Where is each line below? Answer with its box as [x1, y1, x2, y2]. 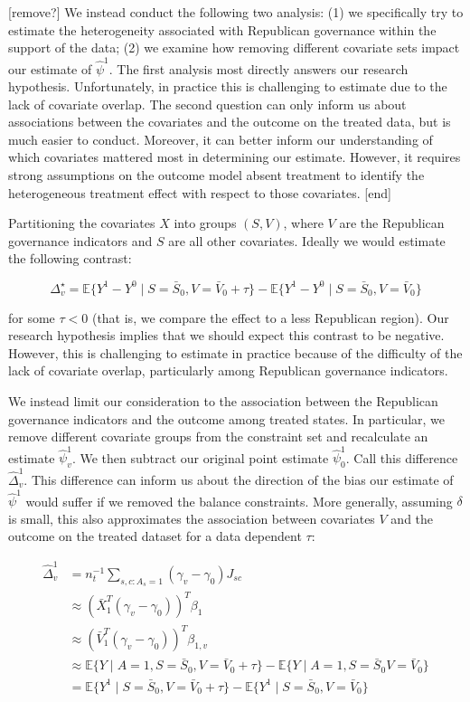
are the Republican [339, 213, 445, 232]
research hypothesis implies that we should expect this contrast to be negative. [8, 326, 445, 345]
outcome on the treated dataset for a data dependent [8, 526, 302, 545]
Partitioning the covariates [8, 213, 155, 232]
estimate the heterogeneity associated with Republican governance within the [8, 20, 437, 39]
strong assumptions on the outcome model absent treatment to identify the [8, 166, 425, 185]
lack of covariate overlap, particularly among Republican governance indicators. [8, 361, 448, 380]
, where [283, 213, 324, 232]
